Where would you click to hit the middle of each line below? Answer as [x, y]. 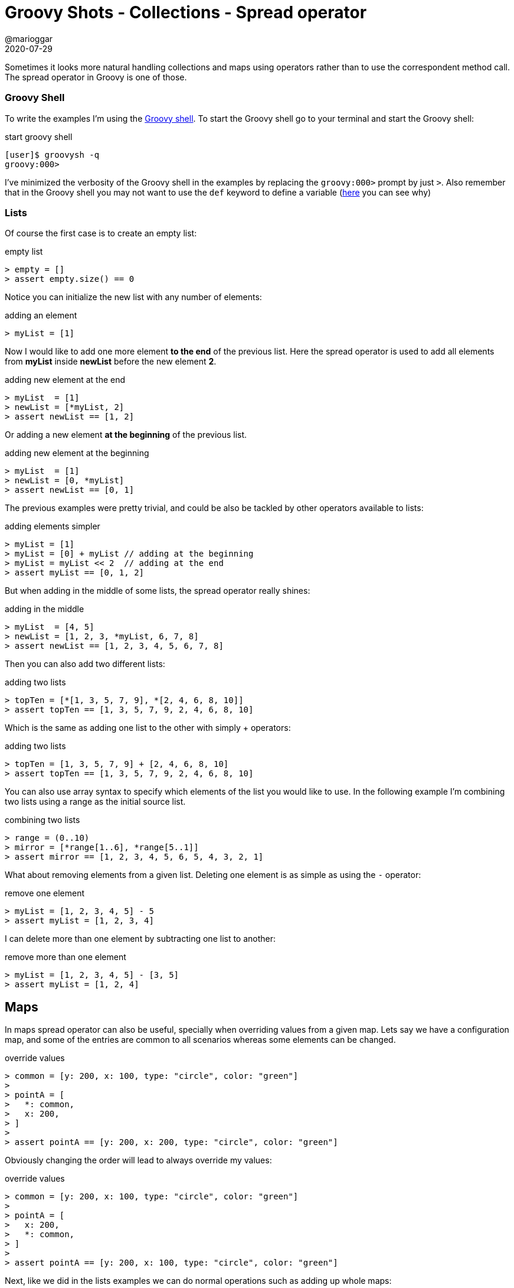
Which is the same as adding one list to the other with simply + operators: [148, 728]
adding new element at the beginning [77, 453]
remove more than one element [66, 957]
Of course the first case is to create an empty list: [101, 233]
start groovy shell [39, 136]
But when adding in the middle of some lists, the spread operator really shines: [158, 591]
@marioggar [29, 38]
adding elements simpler [53, 526]
